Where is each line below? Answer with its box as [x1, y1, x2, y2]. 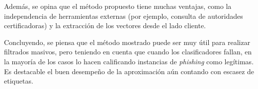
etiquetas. [4, 76, 33, 86]
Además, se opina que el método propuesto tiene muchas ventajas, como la [4, 1, 232, 11]
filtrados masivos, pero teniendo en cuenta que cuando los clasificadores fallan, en [4, 46, 252, 57]
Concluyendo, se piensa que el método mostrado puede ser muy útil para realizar [4, 37, 251, 47]
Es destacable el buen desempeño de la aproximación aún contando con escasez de [4, 66, 255, 76]
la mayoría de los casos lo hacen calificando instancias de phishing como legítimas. [4, 56, 254, 66]
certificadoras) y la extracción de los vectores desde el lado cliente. [4, 20, 206, 31]
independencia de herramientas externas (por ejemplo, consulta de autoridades [4, 10, 243, 21]
